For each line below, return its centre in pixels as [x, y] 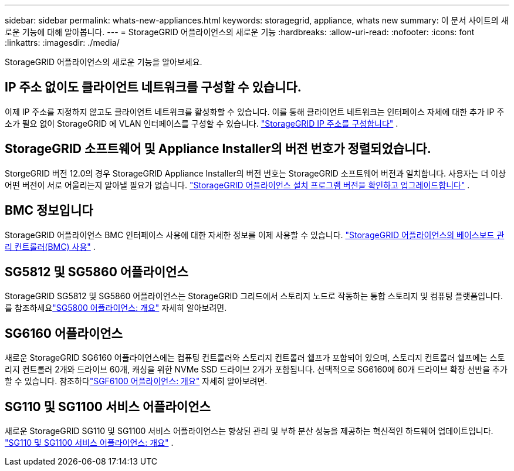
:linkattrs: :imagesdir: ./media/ [62, 43]
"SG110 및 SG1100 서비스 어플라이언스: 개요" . [89, 443]
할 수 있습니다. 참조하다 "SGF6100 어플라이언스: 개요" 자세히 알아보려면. [136, 381]
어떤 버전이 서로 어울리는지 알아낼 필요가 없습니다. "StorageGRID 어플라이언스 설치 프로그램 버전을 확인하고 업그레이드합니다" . [237, 185]
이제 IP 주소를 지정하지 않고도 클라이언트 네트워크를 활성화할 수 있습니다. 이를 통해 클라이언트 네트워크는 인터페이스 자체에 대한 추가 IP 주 [255, 111]
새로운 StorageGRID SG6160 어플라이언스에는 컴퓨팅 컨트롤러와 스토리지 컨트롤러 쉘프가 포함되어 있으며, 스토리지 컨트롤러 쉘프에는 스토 [255, 358]
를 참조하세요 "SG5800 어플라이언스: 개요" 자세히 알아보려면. [116, 308]
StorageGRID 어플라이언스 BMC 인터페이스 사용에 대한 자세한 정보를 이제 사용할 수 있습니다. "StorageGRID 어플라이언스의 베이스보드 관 [255, 235]
